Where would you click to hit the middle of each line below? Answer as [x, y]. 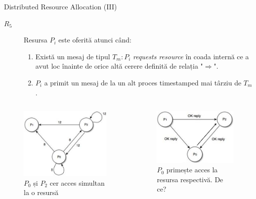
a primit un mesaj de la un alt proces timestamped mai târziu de [143, 82]
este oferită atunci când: [95, 40]
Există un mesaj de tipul [73, 56]
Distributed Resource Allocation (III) [61, 6]
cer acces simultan [77, 182]
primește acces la [192, 170]
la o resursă [41, 192]
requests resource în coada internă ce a [191, 56]
